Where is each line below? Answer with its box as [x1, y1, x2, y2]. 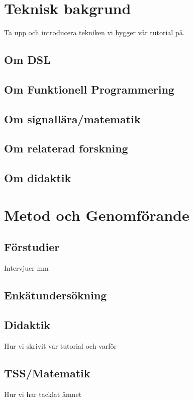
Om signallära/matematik [4, 111, 141, 126]
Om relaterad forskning [4, 140, 128, 156]
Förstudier [4, 239, 60, 255]
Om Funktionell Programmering [4, 81, 174, 97]
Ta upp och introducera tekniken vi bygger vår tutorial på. [4, 27, 185, 38]
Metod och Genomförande [4, 204, 189, 225]
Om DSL [4, 52, 51, 67]
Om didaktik [4, 170, 71, 186]
